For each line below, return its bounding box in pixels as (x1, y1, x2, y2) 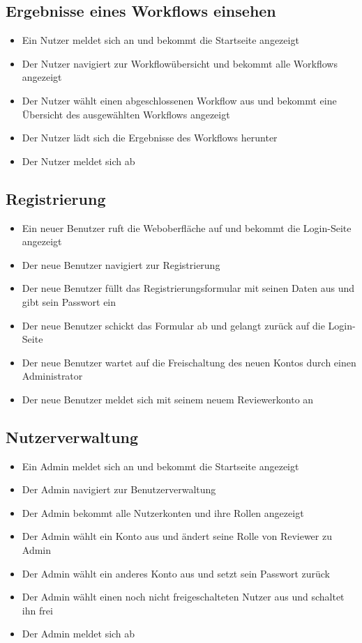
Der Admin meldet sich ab (22, 626, 135, 641)
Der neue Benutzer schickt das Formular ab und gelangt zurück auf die (22, 318, 325, 332)
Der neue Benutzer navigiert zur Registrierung (22, 257, 220, 272)
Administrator (22, 369, 83, 383)
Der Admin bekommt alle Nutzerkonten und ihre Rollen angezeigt (22, 505, 304, 520)
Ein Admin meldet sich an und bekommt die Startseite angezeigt (22, 458, 299, 473)
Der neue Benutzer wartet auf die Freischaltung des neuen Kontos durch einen (22, 355, 356, 369)
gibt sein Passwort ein (22, 294, 116, 309)
